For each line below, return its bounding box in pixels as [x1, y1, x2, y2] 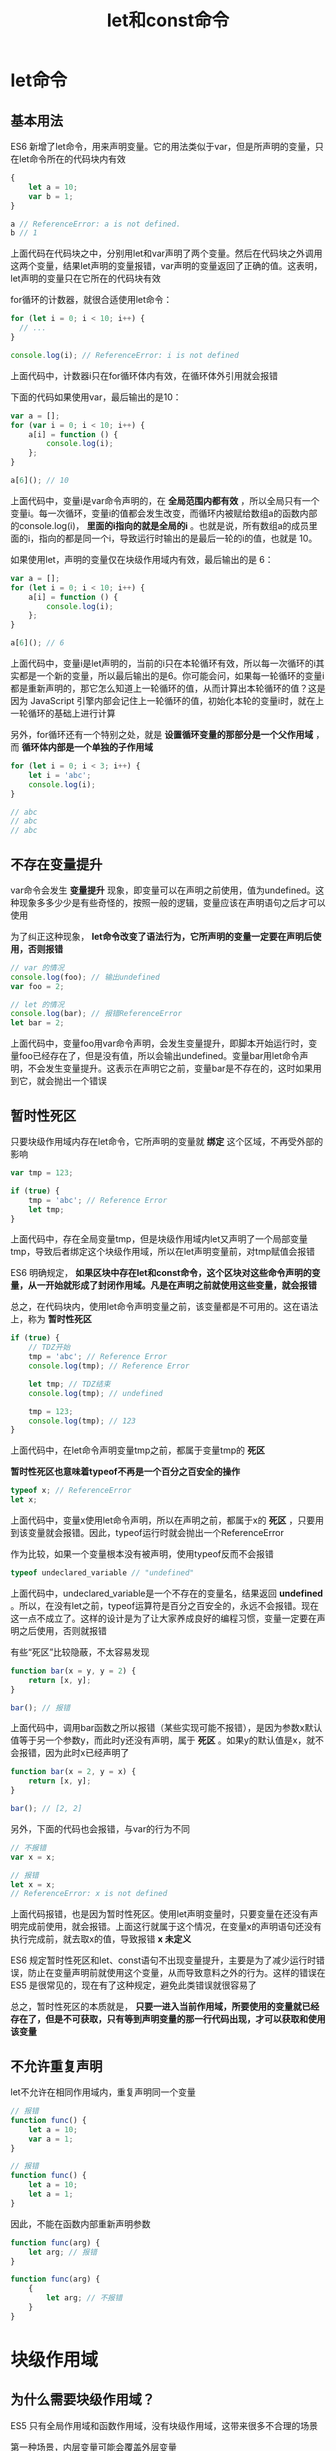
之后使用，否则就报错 [18, 1624, 107, 1636]
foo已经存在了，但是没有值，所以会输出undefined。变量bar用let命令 [18, 1050, 300, 1062]
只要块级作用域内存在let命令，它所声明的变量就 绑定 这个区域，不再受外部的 [10, 1136, 324, 1147]
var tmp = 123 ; [10, 1168, 74, 1178]
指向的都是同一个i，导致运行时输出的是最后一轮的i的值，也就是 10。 [38, 532, 318, 544]
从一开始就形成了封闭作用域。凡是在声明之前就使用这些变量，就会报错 [27, 1279, 317, 1291]
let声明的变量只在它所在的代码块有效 [10, 272, 162, 285]
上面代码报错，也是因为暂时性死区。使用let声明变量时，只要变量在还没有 [10, 1908, 310, 1920]
